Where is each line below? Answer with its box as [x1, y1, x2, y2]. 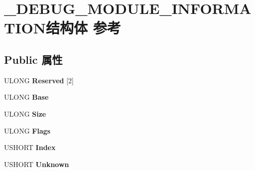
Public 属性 [4, 51, 63, 67]
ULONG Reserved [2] [4, 75, 74, 85]
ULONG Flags [4, 125, 51, 136]
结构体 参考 [46, 17, 121, 38]
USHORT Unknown [4, 159, 69, 169]
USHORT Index [4, 142, 56, 153]
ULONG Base [4, 92, 49, 102]
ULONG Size [4, 108, 46, 119]
